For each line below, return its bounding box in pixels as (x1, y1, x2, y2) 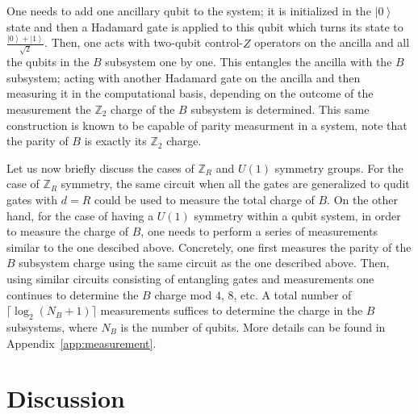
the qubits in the (6, 53, 90, 70)
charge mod (154, 286, 212, 303)
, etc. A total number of (233, 286, 352, 303)
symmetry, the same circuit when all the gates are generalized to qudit (61, 175, 410, 192)
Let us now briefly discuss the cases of (6, 159, 194, 176)
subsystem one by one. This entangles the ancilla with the (105, 53, 392, 70)
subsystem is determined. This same (190, 100, 370, 117)
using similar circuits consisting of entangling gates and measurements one (6, 270, 374, 286)
